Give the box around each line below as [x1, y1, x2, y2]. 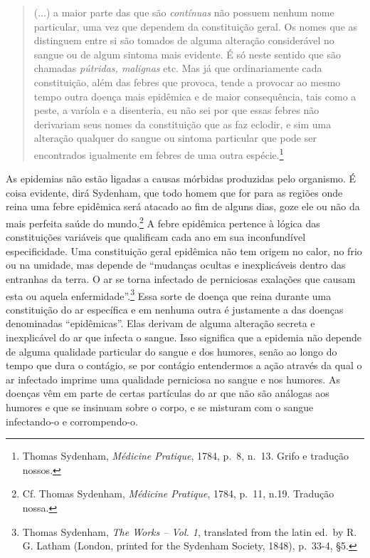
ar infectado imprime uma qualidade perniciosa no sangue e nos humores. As [6, 371, 340, 386]
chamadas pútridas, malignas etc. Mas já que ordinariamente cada [33, 61, 322, 76]
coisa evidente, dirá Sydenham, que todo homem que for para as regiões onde [6, 185, 343, 200]
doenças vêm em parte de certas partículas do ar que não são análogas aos [6, 386, 329, 401]
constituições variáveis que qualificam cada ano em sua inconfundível [6, 229, 306, 244]
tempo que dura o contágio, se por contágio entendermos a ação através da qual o [6, 358, 362, 373]
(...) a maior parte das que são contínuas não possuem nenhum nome [33, 5, 334, 19]
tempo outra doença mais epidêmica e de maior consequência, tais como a [33, 88, 356, 103]
